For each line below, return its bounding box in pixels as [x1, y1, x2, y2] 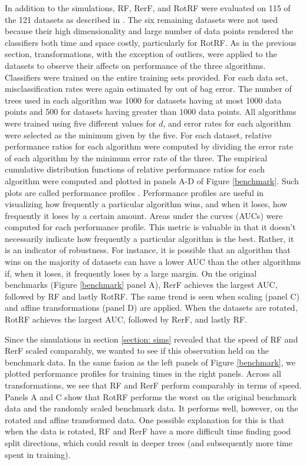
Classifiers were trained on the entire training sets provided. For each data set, [5, 71, 288, 83]
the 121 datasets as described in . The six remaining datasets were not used [5, 13, 278, 25]
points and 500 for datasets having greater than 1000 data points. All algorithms [5, 105, 297, 118]
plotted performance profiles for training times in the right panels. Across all [5, 367, 281, 380]
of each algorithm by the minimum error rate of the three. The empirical [5, 151, 268, 164]
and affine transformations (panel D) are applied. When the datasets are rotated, [5, 301, 298, 314]
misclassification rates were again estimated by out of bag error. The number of [5, 82, 292, 95]
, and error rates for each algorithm [163, 117, 291, 129]
